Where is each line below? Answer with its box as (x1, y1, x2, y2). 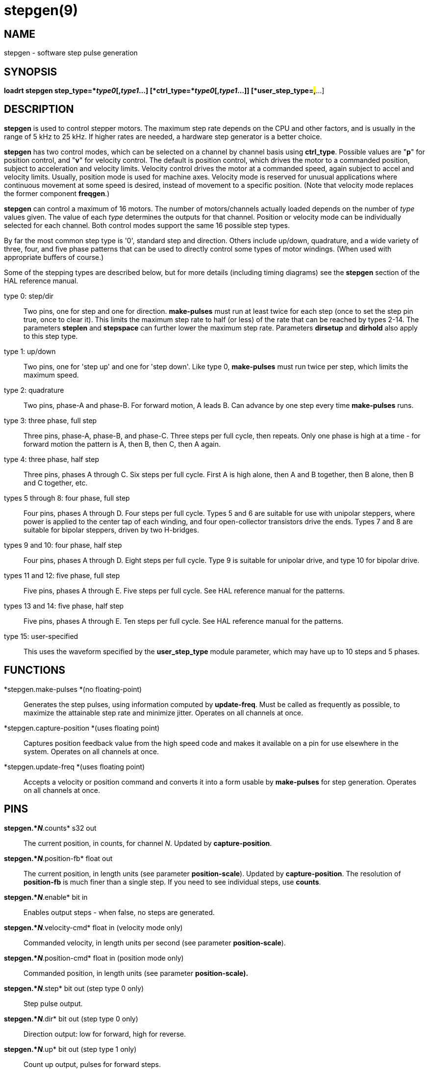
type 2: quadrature (4, 385, 64, 394)
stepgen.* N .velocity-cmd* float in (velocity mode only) (4, 923, 183, 932)
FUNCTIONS (4, 664, 66, 677)
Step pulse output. (24, 999, 83, 1008)
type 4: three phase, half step (4, 455, 100, 463)
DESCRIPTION (4, 103, 74, 116)
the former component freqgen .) (4, 189, 110, 198)
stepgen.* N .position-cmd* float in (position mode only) (4, 953, 184, 962)
